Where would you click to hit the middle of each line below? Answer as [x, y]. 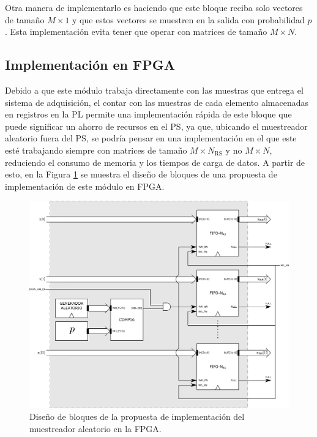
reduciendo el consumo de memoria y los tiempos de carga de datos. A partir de [155, 162]
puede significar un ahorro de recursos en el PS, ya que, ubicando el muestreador [156, 126]
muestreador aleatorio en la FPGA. [95, 428]
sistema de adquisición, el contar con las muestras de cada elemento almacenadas [157, 102]
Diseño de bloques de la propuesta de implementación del [137, 416]
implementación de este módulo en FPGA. [85, 186]
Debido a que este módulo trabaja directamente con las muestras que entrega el [154, 90]
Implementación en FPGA [90, 65]
